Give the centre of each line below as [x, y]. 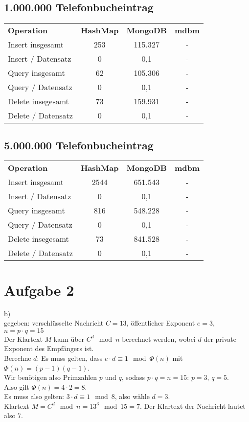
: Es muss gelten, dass [70, 358]
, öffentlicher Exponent [161, 323]
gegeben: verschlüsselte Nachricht [54, 323]
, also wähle [132, 396]
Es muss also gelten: [34, 396]
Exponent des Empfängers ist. [49, 348]
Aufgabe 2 [39, 290]
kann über [69, 339]
